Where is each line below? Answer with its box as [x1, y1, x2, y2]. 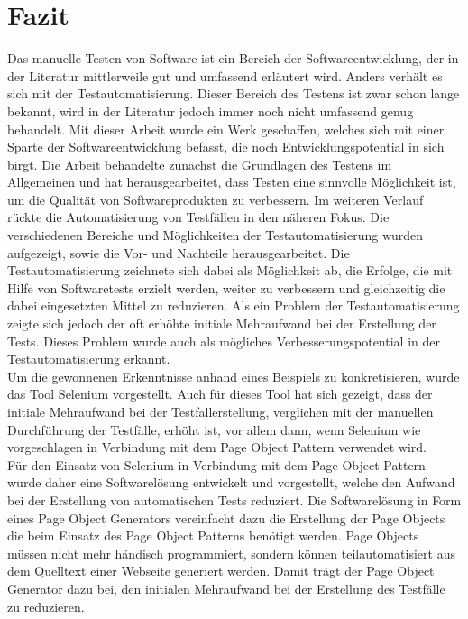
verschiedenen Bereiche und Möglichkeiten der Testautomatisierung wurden [7, 226, 424, 245]
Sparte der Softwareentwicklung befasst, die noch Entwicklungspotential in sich [7, 137, 445, 156]
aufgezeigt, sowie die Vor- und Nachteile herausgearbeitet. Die [7, 243, 350, 262]
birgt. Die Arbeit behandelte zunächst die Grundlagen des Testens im [7, 154, 392, 173]
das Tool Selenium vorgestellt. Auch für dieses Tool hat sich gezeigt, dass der [7, 384, 433, 403]
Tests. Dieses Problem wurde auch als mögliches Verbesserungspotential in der [7, 331, 440, 350]
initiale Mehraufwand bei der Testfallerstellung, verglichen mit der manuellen [7, 402, 434, 420]
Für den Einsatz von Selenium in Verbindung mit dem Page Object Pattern [7, 455, 426, 474]
